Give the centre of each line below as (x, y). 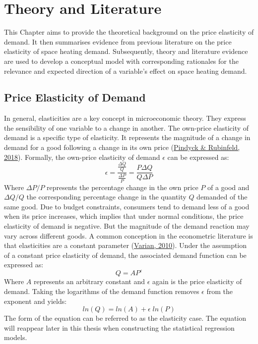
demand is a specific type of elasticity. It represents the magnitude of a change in (127, 137)
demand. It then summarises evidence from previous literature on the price (118, 41)
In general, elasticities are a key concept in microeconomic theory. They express (125, 118)
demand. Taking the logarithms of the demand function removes (102, 291)
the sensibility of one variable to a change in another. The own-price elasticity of (127, 127)
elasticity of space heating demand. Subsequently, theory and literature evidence (126, 51)
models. (16, 337)
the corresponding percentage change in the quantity (106, 197)
